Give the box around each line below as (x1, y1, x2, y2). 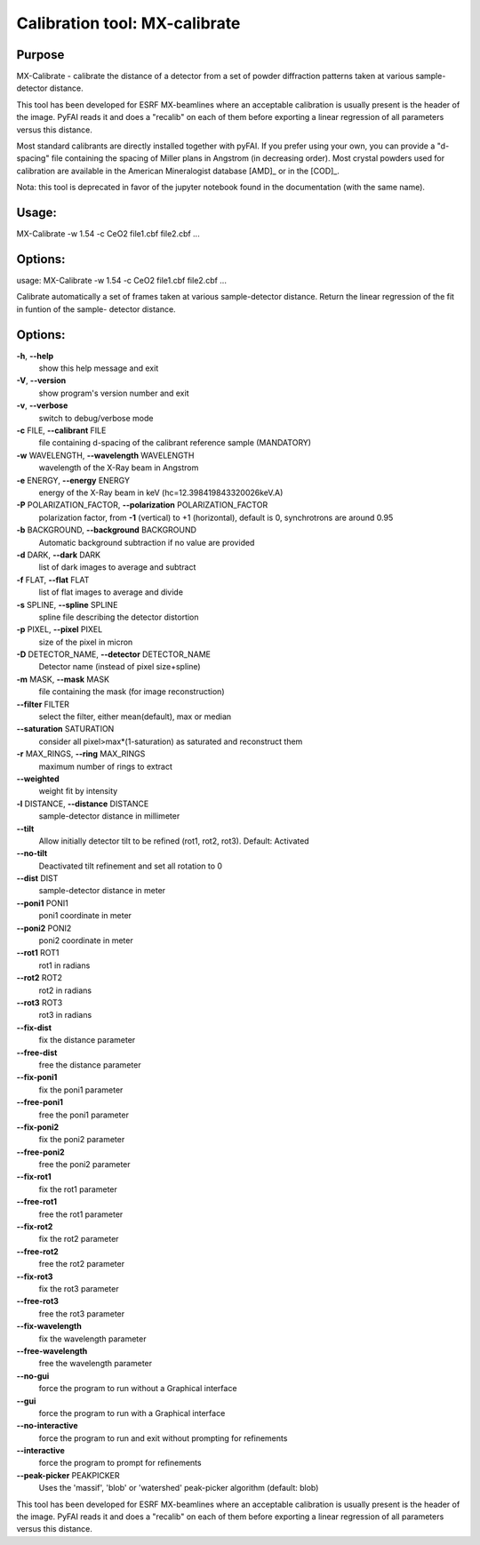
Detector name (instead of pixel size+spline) (38, 661, 201, 672)
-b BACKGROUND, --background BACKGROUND (16, 524, 197, 535)
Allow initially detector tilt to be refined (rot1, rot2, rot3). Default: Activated (38, 836, 310, 846)
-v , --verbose (16, 400, 68, 411)
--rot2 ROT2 (16, 973, 62, 983)
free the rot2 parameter (38, 1259, 124, 1269)
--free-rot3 (16, 1296, 60, 1307)
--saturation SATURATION (16, 724, 115, 734)
